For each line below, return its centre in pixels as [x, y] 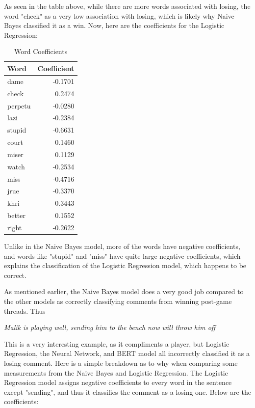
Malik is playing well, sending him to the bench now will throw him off [110, 327]
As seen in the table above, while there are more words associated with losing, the [127, 6]
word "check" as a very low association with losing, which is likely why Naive [119, 15]
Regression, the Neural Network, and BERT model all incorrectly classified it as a [127, 353]
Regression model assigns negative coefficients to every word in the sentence [118, 382]
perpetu [19, 105]
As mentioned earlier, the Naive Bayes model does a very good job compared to [124, 291]
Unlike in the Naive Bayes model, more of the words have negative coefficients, [122, 246]
